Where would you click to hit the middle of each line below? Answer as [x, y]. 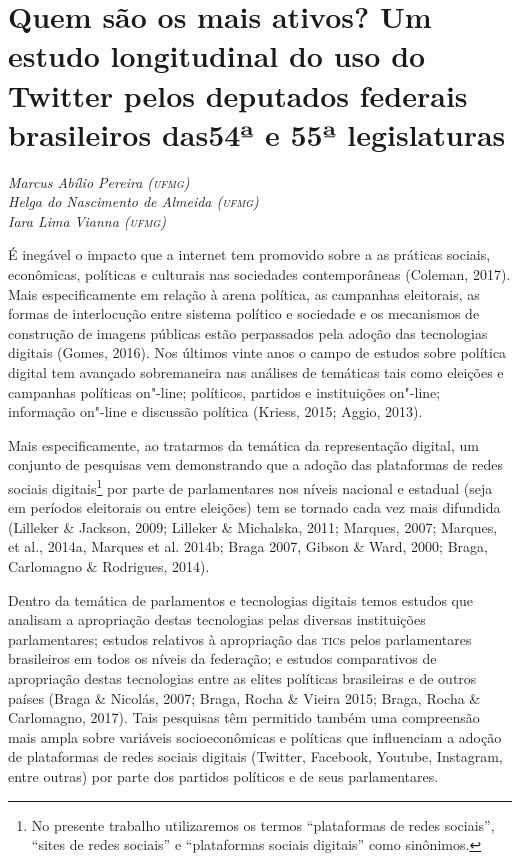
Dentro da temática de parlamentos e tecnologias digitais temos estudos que [241, 599]
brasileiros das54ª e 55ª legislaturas [257, 133]
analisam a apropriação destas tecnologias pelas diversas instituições [217, 619]
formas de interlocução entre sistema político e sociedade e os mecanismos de [244, 313]
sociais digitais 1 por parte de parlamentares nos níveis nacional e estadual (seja [250, 486]
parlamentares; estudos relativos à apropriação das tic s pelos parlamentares [240, 638]
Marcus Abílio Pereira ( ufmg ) [99, 181]
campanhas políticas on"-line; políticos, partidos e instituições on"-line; [224, 391]
